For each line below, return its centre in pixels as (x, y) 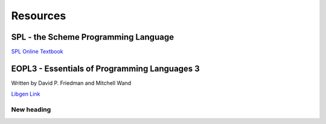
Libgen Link (26, 94)
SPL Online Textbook (37, 52)
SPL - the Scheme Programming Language (93, 37)
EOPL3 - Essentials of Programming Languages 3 (106, 68)
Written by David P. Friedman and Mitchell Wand (71, 83)
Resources (39, 16)
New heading (31, 110)
